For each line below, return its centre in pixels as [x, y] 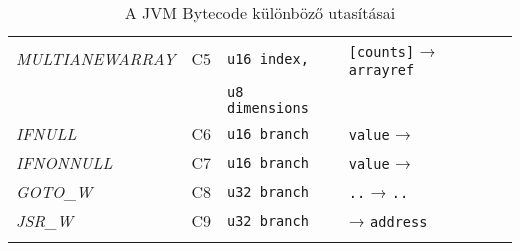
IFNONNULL [64, 162]
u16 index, [267, 58]
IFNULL [46, 133]
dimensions [267, 108]
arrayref [381, 70]
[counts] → [392, 50]
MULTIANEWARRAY [96, 58]
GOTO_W [54, 191]
